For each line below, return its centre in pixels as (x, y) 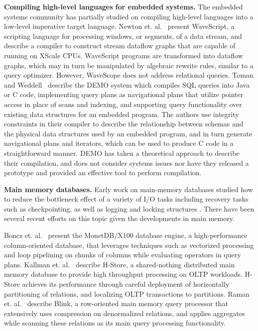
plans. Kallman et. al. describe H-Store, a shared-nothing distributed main (120, 264)
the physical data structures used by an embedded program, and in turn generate (128, 133)
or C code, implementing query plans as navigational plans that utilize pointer (124, 94)
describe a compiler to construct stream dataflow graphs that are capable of (120, 46)
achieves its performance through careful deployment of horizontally (126, 284)
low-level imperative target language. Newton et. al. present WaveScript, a (119, 26)
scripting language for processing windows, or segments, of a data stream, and (123, 36)
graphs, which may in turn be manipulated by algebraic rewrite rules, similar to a (129, 65)
